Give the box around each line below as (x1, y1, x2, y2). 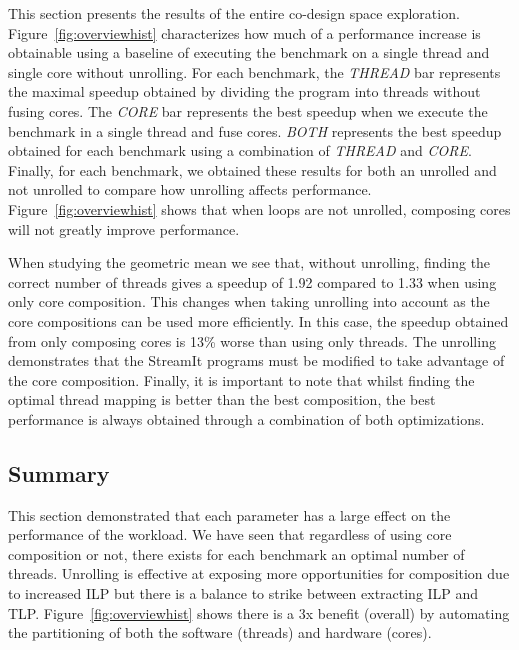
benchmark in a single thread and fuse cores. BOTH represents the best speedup (8, 120, 502, 141)
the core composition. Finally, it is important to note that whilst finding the (8, 369, 475, 390)
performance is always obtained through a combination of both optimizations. (8, 408, 485, 429)
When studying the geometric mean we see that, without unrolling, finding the (8, 252, 491, 273)
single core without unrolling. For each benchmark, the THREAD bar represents (8, 61, 501, 82)
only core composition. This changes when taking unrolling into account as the (8, 291, 490, 312)
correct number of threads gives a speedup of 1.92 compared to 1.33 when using (8, 271, 497, 292)
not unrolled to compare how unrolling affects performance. (8, 179, 372, 200)
